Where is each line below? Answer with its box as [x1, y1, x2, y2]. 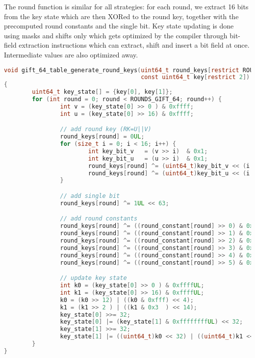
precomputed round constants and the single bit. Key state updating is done [4, 21, 234, 31]
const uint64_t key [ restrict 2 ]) [141, 74, 250, 81]
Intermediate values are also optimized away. [4, 49, 138, 59]
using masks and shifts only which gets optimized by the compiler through [4, 30, 228, 40]
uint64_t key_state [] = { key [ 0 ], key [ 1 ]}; [32, 88, 173, 96]
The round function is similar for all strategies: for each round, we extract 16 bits [4, 1, 249, 11]
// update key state [60, 275, 127, 282]
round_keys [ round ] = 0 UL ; [60, 133, 145, 140]
